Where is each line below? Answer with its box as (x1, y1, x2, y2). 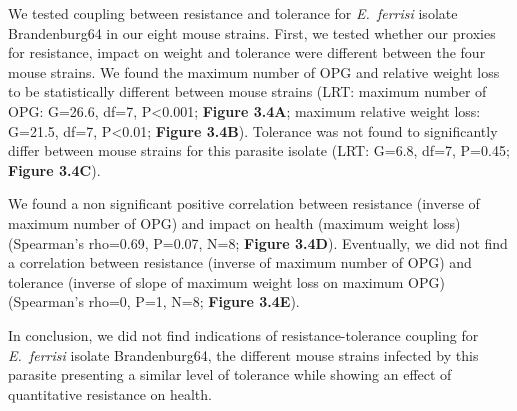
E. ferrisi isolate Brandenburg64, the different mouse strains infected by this (8, 344, 479, 365)
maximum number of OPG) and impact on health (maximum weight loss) (8, 212, 461, 233)
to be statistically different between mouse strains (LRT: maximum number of (8, 81, 487, 102)
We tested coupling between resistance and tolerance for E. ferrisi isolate (8, 3, 458, 23)
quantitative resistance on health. (8, 383, 212, 404)
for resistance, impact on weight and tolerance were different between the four (8, 42, 486, 63)
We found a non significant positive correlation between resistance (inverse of (8, 193, 480, 214)
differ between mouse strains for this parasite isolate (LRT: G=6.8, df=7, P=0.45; (8, 140, 510, 161)
